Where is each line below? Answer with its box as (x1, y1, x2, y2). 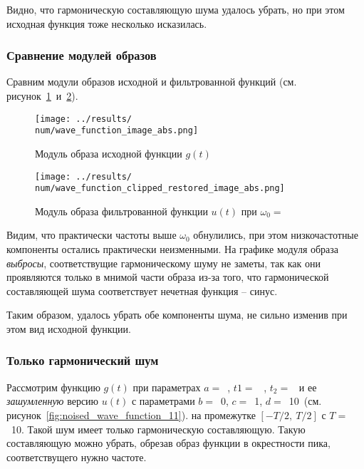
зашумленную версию (6, 393, 99, 408)
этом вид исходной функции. (6, 321, 131, 336)
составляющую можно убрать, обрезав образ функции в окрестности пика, (6, 435, 331, 450)
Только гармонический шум (6, 351, 159, 369)
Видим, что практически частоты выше (6, 227, 177, 242)
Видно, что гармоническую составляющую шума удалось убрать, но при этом (6, 2, 345, 16)
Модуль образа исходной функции (35, 145, 182, 160)
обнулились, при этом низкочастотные (193, 227, 358, 242)
